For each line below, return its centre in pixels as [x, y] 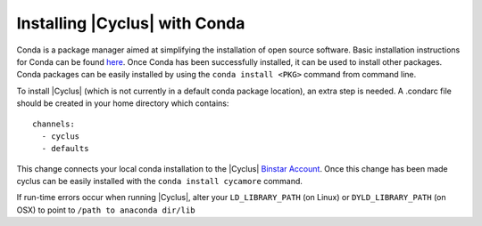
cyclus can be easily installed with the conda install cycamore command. [160, 182]
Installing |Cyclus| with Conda [131, 23]
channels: [54, 124]
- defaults [65, 149]
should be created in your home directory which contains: [123, 103]
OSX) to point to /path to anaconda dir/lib [106, 210]
